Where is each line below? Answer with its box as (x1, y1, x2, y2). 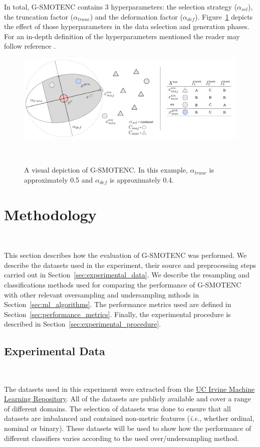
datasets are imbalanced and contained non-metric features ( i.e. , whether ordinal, (4, 413, 254, 423)
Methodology (4, 204, 97, 224)
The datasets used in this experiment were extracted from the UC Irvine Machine (4, 383, 255, 394)
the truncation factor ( (4, 11, 74, 22)
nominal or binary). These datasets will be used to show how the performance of (4, 423, 251, 433)
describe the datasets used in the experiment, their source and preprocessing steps (4, 259, 256, 270)
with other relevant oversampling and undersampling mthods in (4, 289, 199, 300)
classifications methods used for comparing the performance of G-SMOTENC (4, 279, 241, 289)
